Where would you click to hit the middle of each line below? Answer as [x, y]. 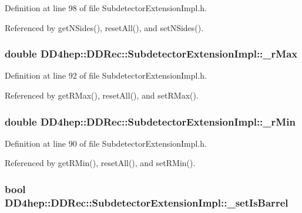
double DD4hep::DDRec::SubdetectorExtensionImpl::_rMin [150, 121]
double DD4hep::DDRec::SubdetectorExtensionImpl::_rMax [151, 54]
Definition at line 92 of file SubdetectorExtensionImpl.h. [106, 75]
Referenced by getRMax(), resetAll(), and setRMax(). [102, 95]
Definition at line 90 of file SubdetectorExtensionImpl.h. [106, 143]
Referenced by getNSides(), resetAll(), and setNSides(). [104, 27]
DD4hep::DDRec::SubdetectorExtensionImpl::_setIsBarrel [147, 202]
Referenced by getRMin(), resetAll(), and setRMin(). [100, 163]
